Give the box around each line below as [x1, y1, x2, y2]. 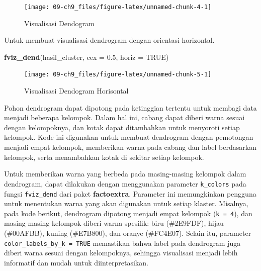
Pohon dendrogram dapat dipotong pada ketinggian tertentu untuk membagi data [4, 102, 257, 113]
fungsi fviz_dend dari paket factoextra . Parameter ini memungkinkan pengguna [4, 188, 256, 199]
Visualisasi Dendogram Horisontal [24, 85, 129, 96]
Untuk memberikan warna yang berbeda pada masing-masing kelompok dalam [4, 168, 246, 179]
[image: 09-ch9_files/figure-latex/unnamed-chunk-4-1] [24, 4, 212, 11]
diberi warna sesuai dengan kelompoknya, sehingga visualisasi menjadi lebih [4, 247, 238, 258]
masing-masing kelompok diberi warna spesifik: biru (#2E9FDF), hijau [4, 218, 224, 228]
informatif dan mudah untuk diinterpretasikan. [4, 257, 148, 267]
